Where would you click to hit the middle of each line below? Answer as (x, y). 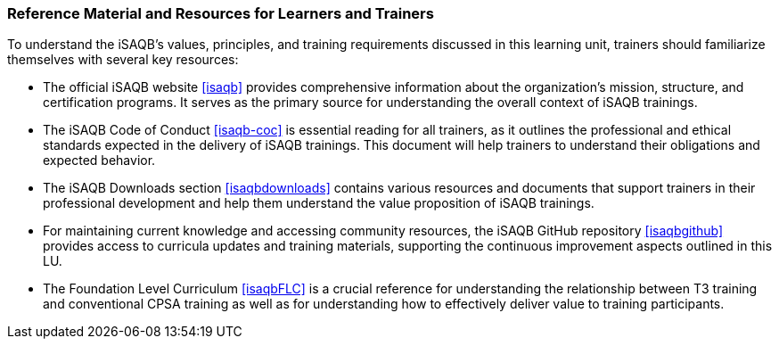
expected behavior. (99, 161)
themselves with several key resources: (123, 60)
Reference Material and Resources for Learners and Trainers (221, 13)
